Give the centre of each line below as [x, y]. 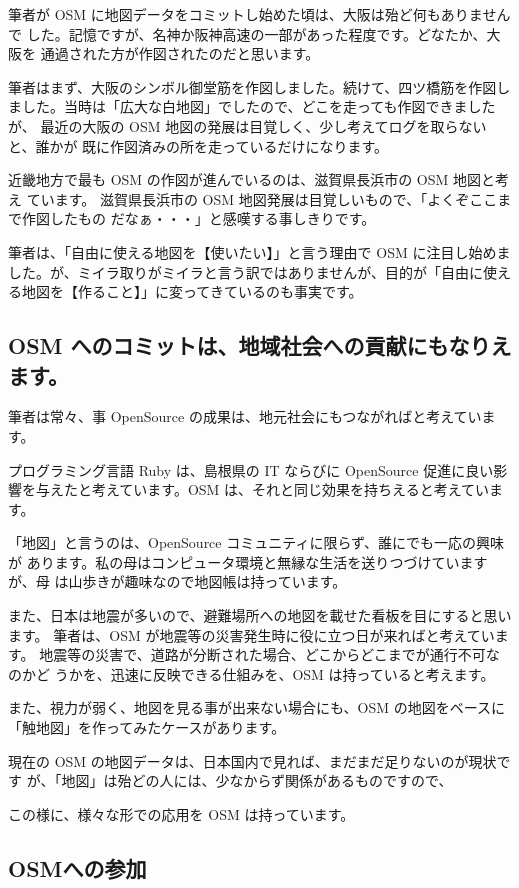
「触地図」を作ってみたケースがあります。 [147, 727]
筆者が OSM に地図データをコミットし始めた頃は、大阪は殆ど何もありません [259, 14]
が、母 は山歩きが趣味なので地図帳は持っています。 [177, 581]
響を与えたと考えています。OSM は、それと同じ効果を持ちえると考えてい [248, 489]
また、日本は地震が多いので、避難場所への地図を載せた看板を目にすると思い [260, 615]
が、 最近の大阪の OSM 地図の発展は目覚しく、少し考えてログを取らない [247, 125]
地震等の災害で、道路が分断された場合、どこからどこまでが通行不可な [269, 654]
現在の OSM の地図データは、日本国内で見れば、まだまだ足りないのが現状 [252, 760]
